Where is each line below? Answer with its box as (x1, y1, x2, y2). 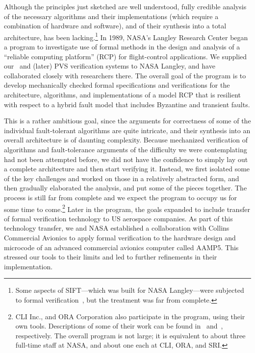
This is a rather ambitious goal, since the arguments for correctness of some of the (4, 116, 251, 126)
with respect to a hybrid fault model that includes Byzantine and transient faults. (4, 99, 250, 109)
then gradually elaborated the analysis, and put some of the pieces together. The (4, 183, 247, 193)
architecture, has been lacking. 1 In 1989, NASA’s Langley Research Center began (4, 30, 248, 42)
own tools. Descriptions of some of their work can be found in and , (15, 321, 223, 331)
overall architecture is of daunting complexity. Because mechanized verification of (4, 135, 248, 145)
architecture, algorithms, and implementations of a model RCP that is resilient (4, 90, 241, 99)
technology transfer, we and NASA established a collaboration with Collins (4, 223, 229, 233)
